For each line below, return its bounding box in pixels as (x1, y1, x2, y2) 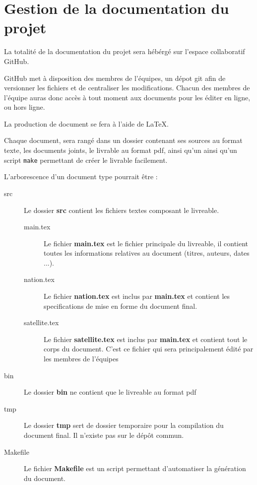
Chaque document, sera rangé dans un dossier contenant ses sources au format (4, 135, 243, 145)
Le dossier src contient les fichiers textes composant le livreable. (24, 205, 219, 215)
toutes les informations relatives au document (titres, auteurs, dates (44, 248, 250, 258)
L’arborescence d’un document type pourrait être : (4, 171, 158, 182)
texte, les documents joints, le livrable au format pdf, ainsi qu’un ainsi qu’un (4, 145, 237, 155)
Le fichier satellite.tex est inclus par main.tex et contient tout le (44, 334, 248, 344)
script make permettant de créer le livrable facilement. (4, 154, 168, 165)
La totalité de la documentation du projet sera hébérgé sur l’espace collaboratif (4, 46, 245, 57)
